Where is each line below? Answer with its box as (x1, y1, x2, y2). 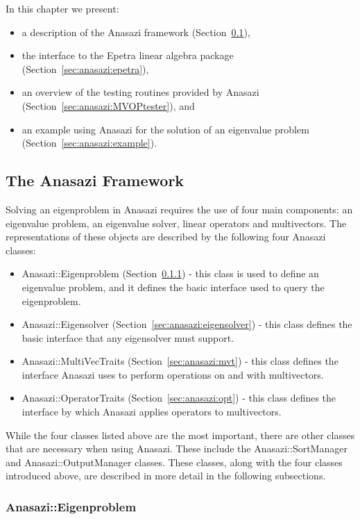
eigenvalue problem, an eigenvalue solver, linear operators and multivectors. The (6, 215, 347, 230)
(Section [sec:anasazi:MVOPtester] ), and (22, 98, 195, 113)
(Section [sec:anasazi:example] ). (22, 135, 157, 150)
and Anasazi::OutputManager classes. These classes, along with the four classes (6, 454, 343, 469)
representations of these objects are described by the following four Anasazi (6, 229, 326, 244)
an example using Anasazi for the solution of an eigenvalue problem (22, 122, 309, 136)
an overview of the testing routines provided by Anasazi (22, 85, 259, 99)
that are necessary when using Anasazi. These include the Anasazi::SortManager (6, 441, 348, 456)
